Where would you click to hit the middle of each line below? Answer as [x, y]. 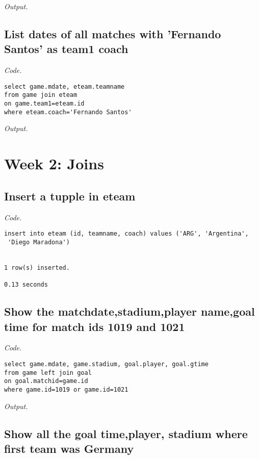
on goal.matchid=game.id [46, 381]
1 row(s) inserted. [37, 267]
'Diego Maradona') [39, 242]
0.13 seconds [26, 285]
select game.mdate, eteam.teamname [64, 86]
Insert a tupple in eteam [70, 196]
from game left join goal [48, 373]
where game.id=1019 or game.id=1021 [66, 389]
